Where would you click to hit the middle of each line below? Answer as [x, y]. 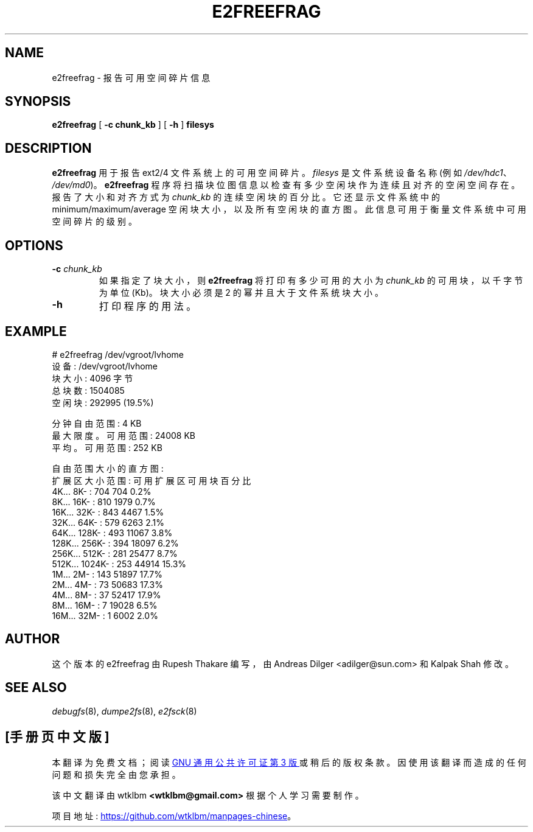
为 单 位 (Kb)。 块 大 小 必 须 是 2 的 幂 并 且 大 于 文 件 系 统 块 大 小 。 [241, 293]
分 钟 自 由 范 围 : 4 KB [97, 423]
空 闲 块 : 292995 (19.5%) [103, 402]
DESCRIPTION [48, 148]
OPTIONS [34, 245]
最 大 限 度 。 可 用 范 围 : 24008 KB [124, 435]
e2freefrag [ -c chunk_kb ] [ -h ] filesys [133, 125]
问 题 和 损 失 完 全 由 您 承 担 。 [116, 774]
